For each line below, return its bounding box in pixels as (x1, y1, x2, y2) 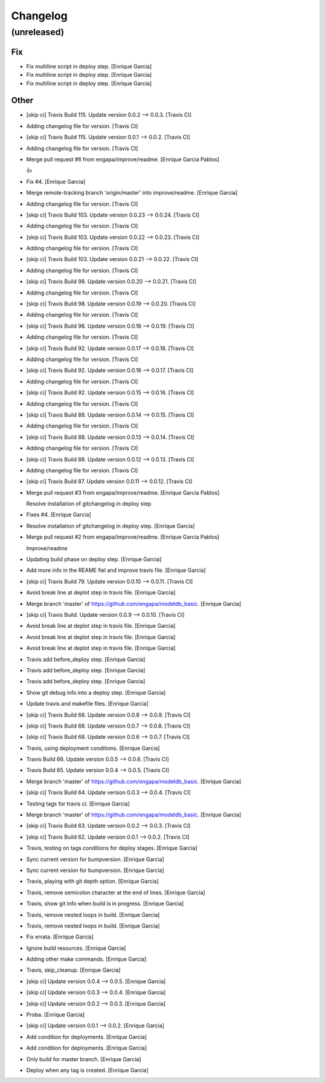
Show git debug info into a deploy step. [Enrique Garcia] (26, 689, 166, 696)
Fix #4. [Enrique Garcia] (26, 178, 86, 185)
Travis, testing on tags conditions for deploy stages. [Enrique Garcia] (26, 844, 197, 852)
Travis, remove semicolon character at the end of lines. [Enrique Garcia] (26, 889, 205, 896)
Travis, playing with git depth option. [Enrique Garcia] (26, 877, 159, 885)
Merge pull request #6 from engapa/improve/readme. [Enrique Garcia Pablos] (26, 155, 220, 163)
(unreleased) (11, 27, 65, 37)
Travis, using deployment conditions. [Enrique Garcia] (26, 744, 160, 752)
